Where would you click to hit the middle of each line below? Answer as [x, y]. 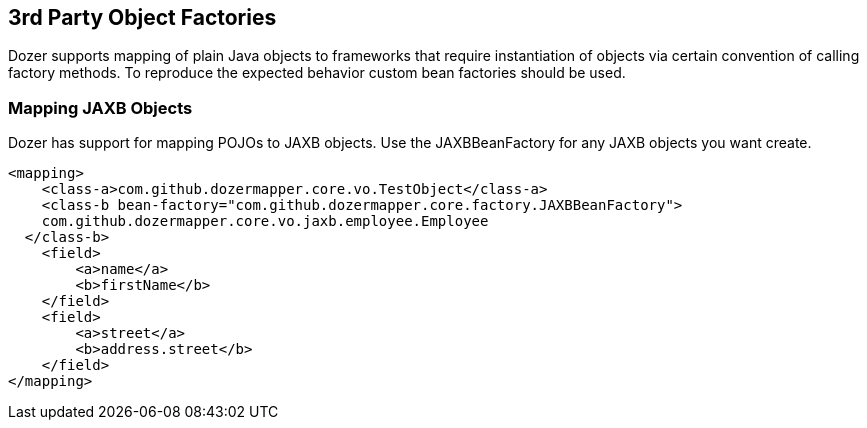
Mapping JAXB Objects [100, 107]
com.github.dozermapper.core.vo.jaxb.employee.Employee [265, 221]
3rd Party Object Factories [142, 17]
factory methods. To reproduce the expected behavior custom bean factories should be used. [317, 73]
